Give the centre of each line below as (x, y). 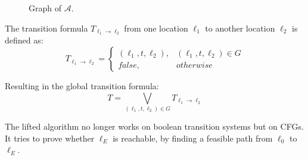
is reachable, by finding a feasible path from (193, 138)
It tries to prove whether (50, 138)
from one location (156, 28)
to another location (240, 28)
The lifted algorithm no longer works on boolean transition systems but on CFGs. (154, 126)
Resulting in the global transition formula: (82, 86)
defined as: (24, 40)
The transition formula (46, 28)
